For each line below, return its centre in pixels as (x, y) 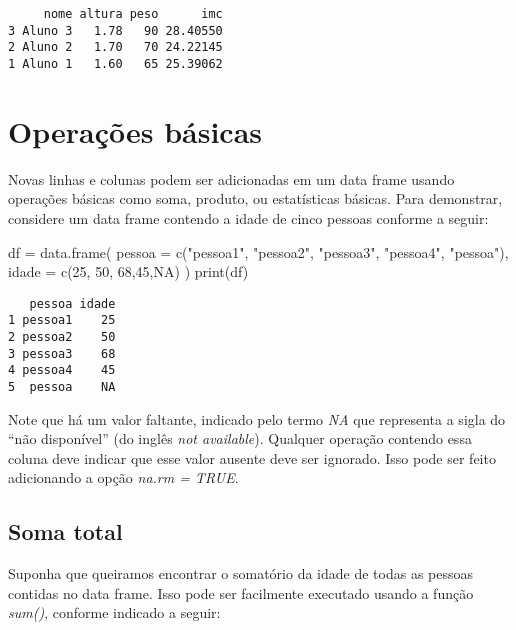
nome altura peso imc (133, 14)
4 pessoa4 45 (62, 370)
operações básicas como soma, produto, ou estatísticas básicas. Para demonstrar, (255, 198)
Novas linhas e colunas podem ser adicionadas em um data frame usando (231, 178)
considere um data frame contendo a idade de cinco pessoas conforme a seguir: (248, 217)
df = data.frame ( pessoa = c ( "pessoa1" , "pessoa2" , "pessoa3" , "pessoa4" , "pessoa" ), (258, 251)
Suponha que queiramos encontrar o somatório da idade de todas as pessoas (241, 573)
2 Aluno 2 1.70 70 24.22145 (115, 47)
